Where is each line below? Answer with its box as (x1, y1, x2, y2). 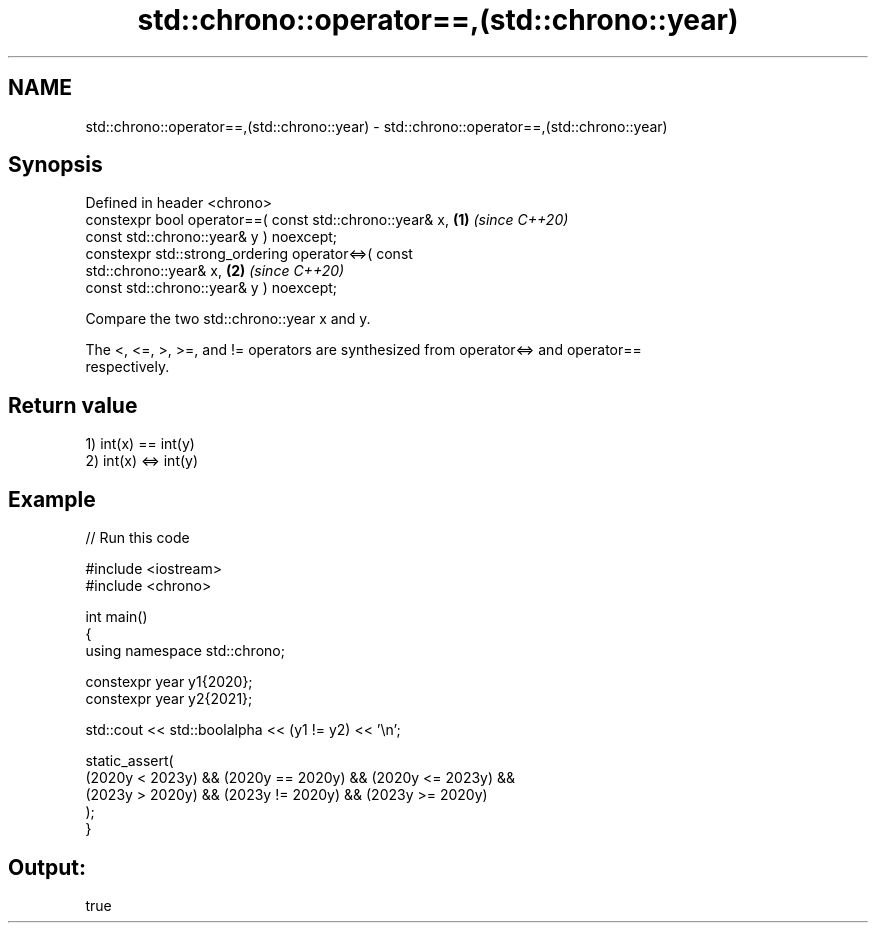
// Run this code (85, 529, 190, 547)
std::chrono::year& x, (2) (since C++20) (85, 262, 345, 280)
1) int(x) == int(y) (85, 435, 195, 453)
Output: (8, 854, 86, 880)
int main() (85, 608, 148, 626)
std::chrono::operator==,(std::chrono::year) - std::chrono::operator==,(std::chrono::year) (85, 117, 668, 135)
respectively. (85, 358, 170, 376)
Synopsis (8, 152, 103, 178)
